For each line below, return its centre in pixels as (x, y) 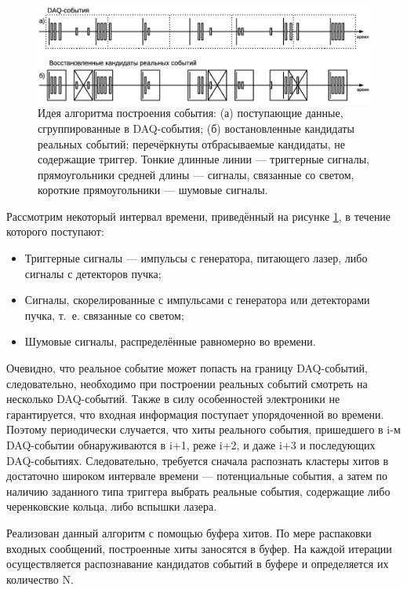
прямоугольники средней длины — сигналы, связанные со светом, (196, 174)
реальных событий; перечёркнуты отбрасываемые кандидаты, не (191, 143)
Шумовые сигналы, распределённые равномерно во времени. (170, 341)
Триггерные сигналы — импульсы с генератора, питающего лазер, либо (196, 258)
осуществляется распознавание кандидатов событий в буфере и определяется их (198, 564)
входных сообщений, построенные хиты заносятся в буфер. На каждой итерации (199, 548)
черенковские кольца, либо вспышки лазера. (112, 506)
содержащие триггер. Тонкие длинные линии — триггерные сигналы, (203, 159)
